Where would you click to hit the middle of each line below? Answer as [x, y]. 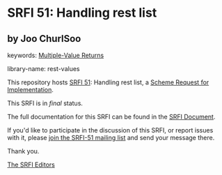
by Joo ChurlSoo [44, 39]
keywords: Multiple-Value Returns [56, 55]
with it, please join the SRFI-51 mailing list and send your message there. [111, 138]
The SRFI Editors [31, 165]
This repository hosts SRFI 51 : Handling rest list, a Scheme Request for [108, 82]
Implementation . [31, 90]
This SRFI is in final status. [45, 103]
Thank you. [23, 151]
